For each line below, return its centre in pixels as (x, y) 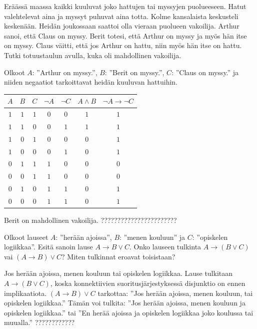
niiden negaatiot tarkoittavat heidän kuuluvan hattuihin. (91, 82)
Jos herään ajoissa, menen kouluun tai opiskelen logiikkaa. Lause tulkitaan (118, 273)
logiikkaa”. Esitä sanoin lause (48, 247)
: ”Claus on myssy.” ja (205, 72)
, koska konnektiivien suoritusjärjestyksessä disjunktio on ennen (148, 283)
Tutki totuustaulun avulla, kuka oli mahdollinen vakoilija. (93, 55)
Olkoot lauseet (26, 237)
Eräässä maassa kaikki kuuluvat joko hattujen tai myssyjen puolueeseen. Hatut (125, 6)
